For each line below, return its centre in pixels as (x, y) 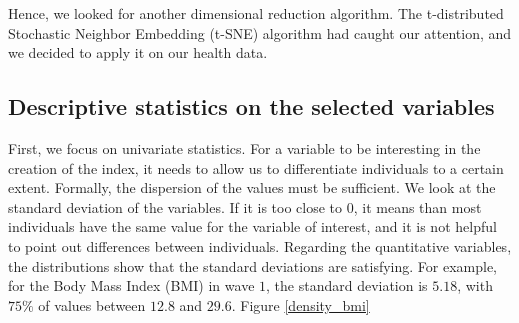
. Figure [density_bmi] (300, 304)
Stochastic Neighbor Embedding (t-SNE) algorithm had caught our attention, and (260, 32)
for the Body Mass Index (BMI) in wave (131, 285)
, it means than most (417, 206)
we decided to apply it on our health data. (138, 52)
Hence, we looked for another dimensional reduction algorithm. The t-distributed (256, 13)
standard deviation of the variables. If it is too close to (175, 206)
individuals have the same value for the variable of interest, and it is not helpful (252, 226)
